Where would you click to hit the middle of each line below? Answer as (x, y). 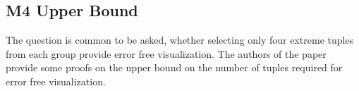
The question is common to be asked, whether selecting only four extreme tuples (180, 40)
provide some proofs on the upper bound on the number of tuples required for (174, 67)
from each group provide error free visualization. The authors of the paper (166, 53)
